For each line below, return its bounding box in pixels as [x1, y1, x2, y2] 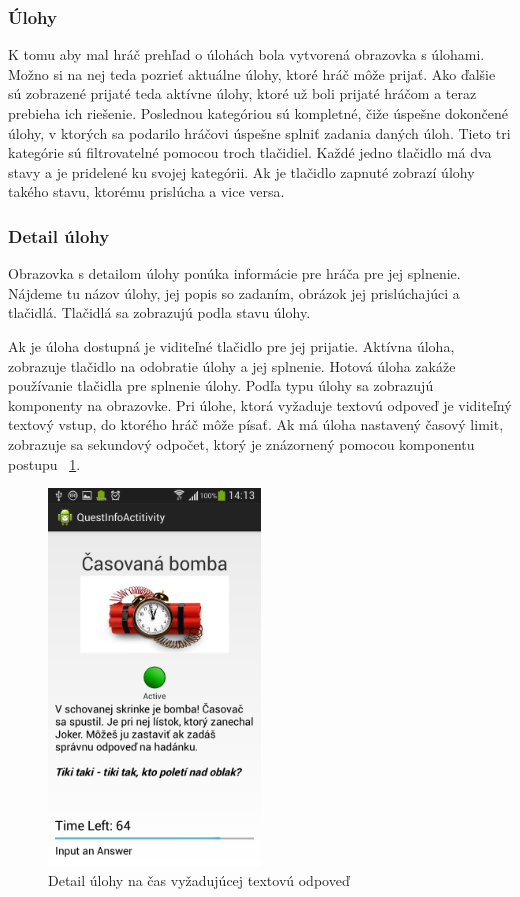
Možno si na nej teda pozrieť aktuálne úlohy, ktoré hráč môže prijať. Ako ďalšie [8, 63, 496, 84]
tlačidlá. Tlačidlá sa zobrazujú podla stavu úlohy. [8, 302, 311, 323]
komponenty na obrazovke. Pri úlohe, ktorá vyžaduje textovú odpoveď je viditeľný [8, 394, 512, 415]
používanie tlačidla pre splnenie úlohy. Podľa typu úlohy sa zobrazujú [8, 375, 434, 396]
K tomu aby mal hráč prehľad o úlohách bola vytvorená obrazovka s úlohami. [8, 44, 485, 65]
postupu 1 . [8, 453, 81, 474]
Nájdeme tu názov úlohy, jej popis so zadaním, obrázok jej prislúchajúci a [8, 282, 460, 303]
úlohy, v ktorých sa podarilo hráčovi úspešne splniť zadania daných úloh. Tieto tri [8, 122, 511, 143]
